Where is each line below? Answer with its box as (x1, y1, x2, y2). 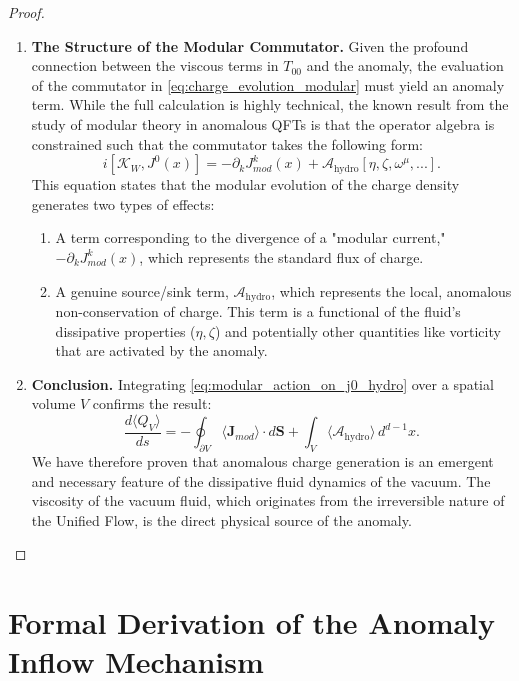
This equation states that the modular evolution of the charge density (31, 174, 460, 195)
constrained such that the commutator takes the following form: (31, 133, 423, 154)
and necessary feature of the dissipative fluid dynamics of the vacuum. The (31, 470, 491, 491)
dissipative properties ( (55, 320, 196, 341)
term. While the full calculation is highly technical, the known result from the (31, 94, 509, 115)
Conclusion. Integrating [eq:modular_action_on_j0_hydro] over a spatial (31, 373, 494, 394)
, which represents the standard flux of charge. (139, 246, 424, 267)
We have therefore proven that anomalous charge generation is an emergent (31, 450, 494, 471)
